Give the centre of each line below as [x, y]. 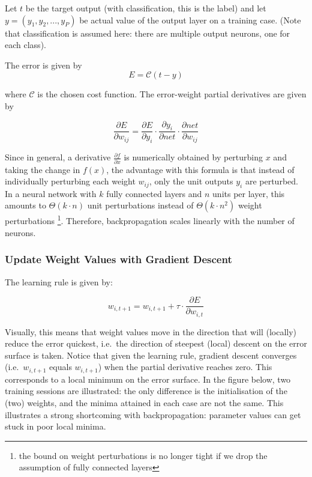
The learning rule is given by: [59, 281]
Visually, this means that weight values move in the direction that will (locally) [151, 331]
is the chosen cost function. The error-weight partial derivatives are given [172, 94]
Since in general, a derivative [58, 157]
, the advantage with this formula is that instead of [200, 169]
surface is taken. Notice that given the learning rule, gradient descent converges [151, 355]
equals [61, 367]
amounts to [25, 205]
